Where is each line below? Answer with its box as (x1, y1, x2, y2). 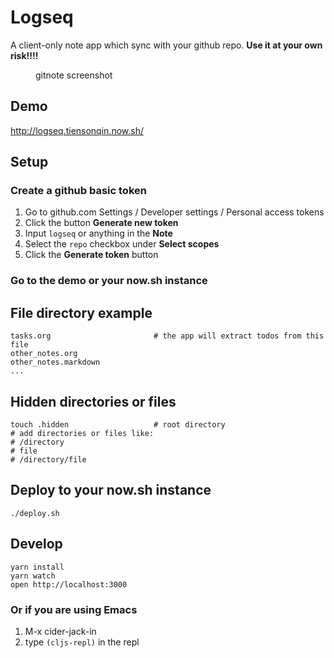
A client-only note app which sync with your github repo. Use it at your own (10, 39, 323, 51)
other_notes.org (10, 349, 78, 359)
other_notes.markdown (10, 357, 101, 368)
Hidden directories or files (10, 393, 177, 410)
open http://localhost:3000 (10, 579, 128, 590)
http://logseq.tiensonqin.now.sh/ (10, 124, 144, 136)
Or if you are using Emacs (10, 602, 138, 616)
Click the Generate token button (24, 249, 159, 261)
